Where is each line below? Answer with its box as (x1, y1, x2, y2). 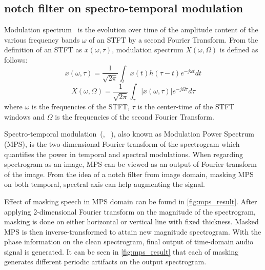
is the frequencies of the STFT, (31, 101, 130, 112)
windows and (4, 111, 45, 122)
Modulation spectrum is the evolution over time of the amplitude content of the (4, 24, 258, 35)
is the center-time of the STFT (137, 101, 235, 112)
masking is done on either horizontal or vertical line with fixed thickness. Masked (4, 216, 259, 227)
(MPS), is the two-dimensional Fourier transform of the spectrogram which (4, 138, 240, 149)
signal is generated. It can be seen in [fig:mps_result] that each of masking (4, 246, 239, 257)
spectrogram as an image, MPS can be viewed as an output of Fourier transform (4, 159, 257, 169)
